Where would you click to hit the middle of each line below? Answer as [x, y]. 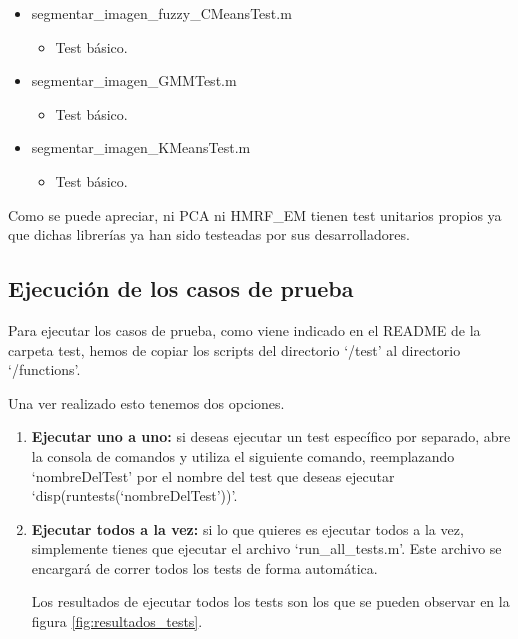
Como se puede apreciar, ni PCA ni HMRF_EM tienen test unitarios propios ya [255, 214]
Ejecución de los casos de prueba [181, 288]
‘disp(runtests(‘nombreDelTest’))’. [134, 495]
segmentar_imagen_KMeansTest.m [141, 147]
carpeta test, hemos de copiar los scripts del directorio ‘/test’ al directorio [234, 349]
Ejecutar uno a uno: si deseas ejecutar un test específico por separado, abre [271, 436]
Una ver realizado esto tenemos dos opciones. [146, 402]
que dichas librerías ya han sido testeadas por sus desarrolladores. [209, 234]
